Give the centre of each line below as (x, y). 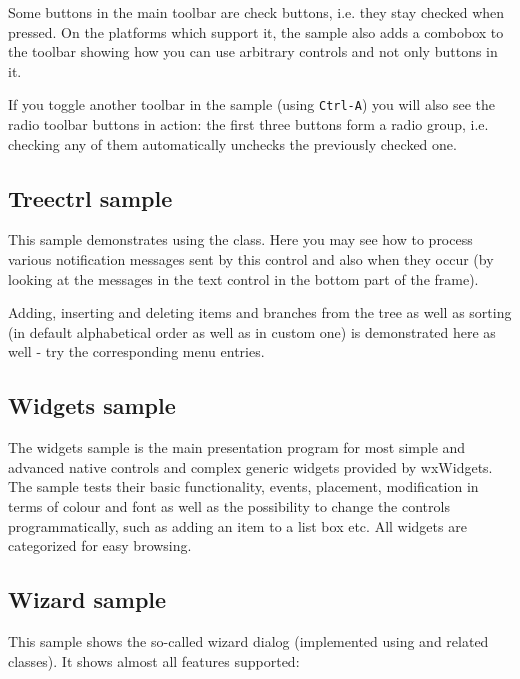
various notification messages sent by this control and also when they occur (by (251, 259)
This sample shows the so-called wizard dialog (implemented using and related (248, 640)
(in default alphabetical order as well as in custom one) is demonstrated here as (252, 331)
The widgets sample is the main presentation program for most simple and (237, 447)
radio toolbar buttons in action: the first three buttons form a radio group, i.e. (248, 124)
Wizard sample (87, 599)
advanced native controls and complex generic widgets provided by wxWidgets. (250, 466)
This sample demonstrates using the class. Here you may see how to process (240, 239)
